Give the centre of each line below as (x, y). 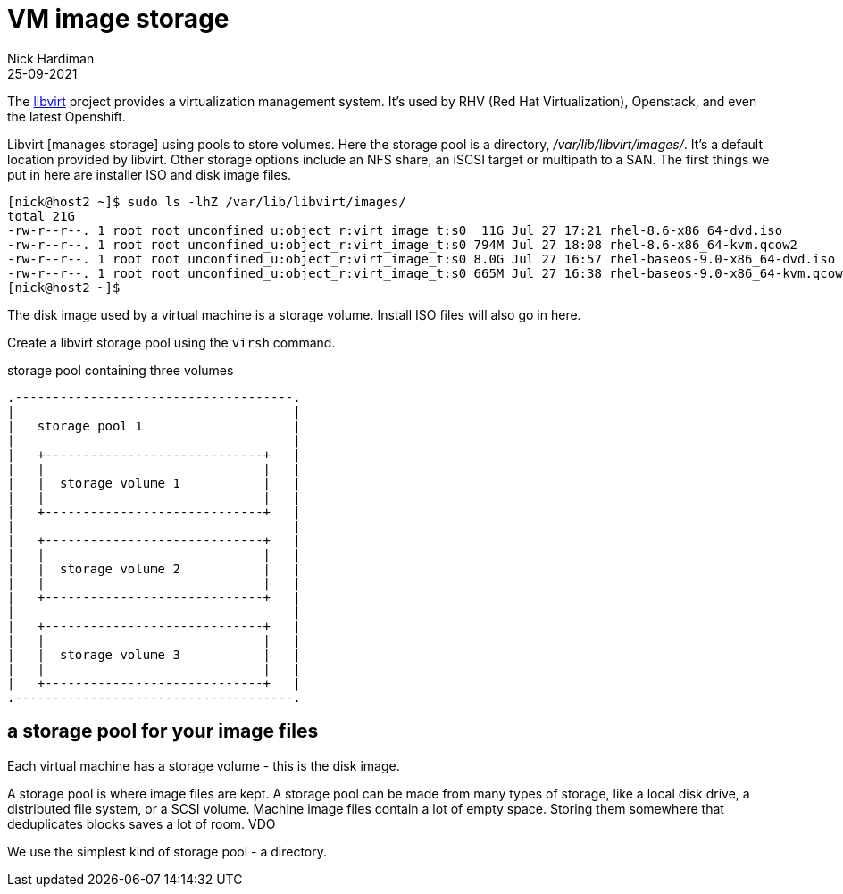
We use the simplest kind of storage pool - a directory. (167, 851)
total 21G (41, 216)
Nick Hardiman (51, 58)
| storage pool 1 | (154, 426)
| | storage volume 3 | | (154, 654)
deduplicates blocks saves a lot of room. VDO (142, 823)
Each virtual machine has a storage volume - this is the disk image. (204, 765)
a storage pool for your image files (163, 731)
